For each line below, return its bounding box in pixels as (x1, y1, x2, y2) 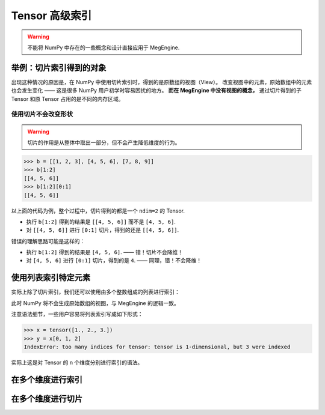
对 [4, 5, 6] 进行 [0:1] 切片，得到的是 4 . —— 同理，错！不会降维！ (26, 257, 202, 264)
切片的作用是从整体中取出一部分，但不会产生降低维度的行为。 (27, 139, 181, 146)
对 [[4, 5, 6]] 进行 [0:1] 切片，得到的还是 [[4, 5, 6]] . (26, 226, 179, 234)
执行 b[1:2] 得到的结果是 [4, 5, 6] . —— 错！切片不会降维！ (26, 249, 184, 256)
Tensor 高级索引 (11, 9, 92, 22)
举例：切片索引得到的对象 (11, 62, 107, 73)
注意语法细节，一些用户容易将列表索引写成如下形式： (11, 310, 143, 318)
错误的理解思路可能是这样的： (11, 237, 85, 244)
